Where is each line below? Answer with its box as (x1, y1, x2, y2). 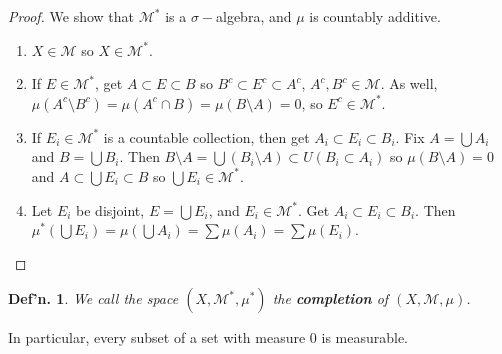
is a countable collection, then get (103, 126, 310, 147)
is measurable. (321, 327, 409, 348)
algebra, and (216, 6, 292, 26)
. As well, (380, 73, 438, 94)
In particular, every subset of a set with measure (8, 327, 306, 348)
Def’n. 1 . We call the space (8, 288, 179, 309)
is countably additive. (309, 6, 441, 26)
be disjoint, (76, 199, 145, 220)
